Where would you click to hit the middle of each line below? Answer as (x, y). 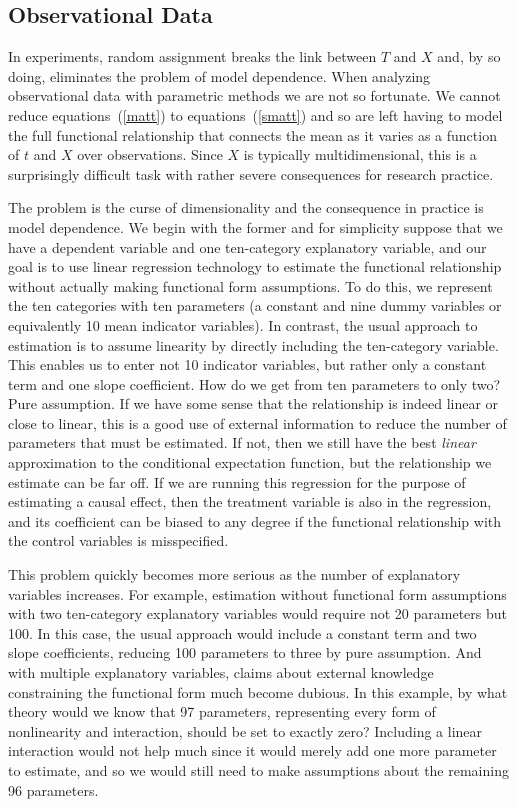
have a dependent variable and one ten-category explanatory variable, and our (247, 246)
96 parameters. (53, 789)
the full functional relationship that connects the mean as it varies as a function (252, 134)
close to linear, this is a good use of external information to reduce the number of (257, 422)
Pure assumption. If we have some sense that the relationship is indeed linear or (253, 403)
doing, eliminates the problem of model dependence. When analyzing (219, 75)
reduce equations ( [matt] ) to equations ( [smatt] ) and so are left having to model (255, 114)
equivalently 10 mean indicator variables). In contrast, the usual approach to (243, 324)
